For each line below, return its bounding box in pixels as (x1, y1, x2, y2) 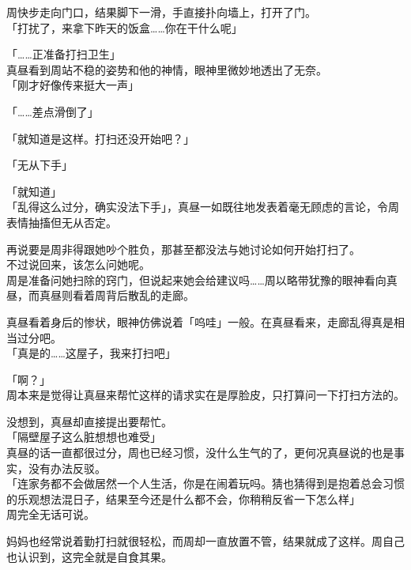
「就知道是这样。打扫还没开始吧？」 (6, 130, 194, 146)
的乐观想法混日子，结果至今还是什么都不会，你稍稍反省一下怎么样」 (6, 490, 360, 507)
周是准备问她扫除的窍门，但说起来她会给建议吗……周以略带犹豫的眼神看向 (6, 271, 386, 288)
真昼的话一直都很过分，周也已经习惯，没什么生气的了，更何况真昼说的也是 (6, 444, 394, 461)
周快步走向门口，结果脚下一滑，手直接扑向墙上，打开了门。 (6, 4, 316, 20)
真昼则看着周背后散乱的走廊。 (39, 287, 194, 304)
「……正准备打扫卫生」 (6, 46, 121, 62)
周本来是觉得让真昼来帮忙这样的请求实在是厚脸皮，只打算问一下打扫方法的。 (6, 387, 405, 403)
